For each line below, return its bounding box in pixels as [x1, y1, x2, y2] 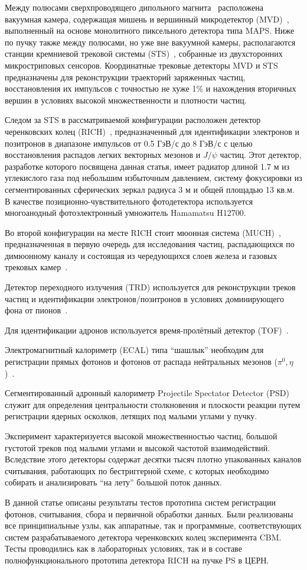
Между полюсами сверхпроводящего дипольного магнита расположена [5, 1, 263, 13]
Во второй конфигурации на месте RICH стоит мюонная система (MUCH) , [5, 226, 281, 238]
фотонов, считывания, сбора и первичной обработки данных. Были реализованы [5, 507, 293, 520]
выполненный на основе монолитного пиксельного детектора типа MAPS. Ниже [5, 24, 295, 37]
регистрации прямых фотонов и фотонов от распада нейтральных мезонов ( [5, 355, 277, 368]
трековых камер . [5, 261, 68, 273]
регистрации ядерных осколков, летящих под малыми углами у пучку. [5, 410, 257, 422]
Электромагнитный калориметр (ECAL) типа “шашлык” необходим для [5, 344, 264, 356]
